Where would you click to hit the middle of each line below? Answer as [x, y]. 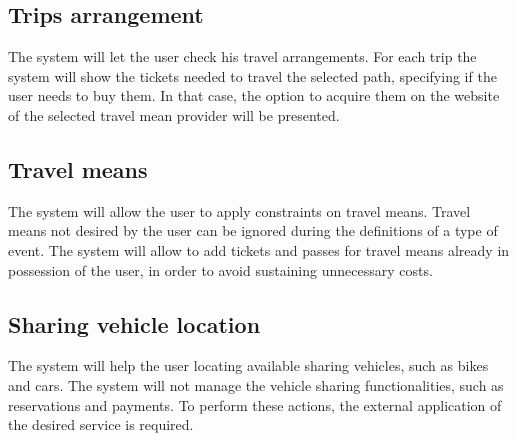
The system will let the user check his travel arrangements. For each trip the [242, 56]
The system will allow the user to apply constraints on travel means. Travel [239, 210]
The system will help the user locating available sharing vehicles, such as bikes [248, 365]
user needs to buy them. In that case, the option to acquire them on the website [254, 95]
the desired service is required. [101, 424]
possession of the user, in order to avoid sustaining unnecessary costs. [220, 269]
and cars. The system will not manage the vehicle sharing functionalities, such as [256, 384]
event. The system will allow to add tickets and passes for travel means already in [259, 249]
